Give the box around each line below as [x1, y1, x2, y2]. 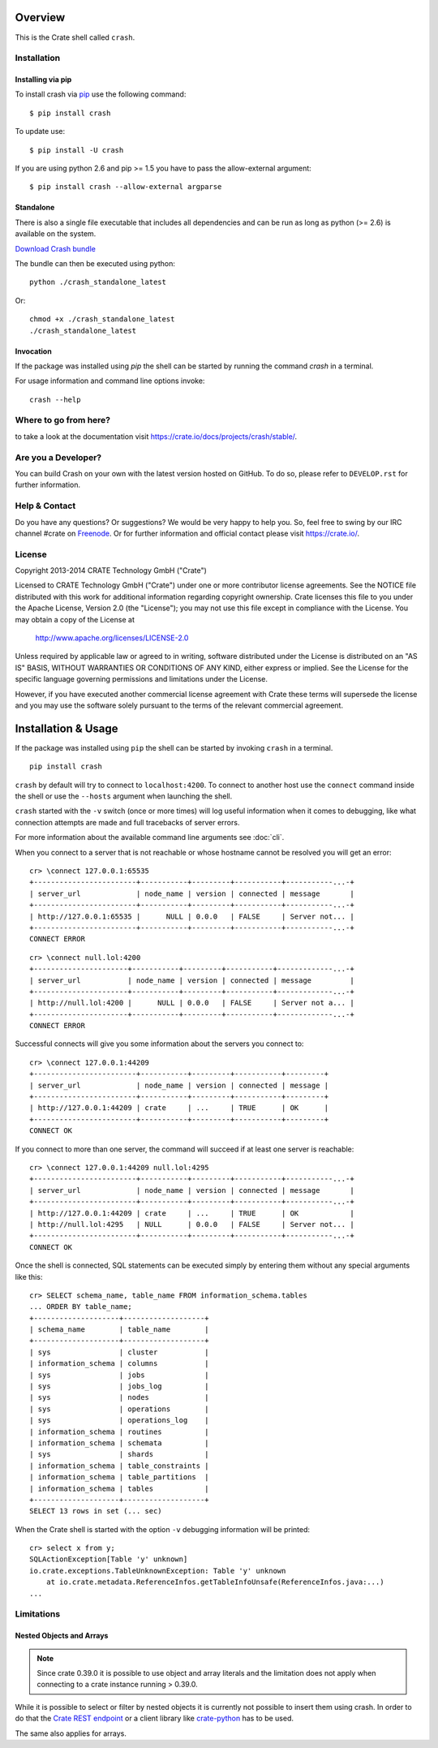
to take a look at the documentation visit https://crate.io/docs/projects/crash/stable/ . [15, 431, 298, 441]
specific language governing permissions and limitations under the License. [15, 674, 268, 684]
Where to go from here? [15, 415, 111, 426]
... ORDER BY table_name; [29, 1302, 133, 1311]
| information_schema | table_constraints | [29, 1461, 210, 1470]
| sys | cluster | [29, 1347, 210, 1357]
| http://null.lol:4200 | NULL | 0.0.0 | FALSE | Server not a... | [29, 998, 354, 1008]
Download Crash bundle [15, 243, 97, 253]
